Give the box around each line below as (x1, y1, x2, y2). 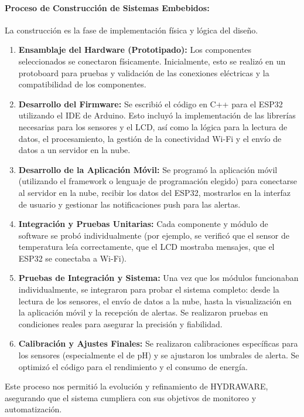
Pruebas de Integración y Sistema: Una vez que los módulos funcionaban (18, 272, 299, 284)
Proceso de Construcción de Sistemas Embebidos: (5, 1, 210, 13)
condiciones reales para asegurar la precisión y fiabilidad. (18, 317, 223, 330)
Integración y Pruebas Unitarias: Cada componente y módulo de (18, 218, 268, 230)
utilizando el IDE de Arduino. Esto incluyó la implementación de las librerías (18, 109, 296, 121)
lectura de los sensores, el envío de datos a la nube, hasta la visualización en (18, 294, 292, 307)
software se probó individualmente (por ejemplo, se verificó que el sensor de (18, 229, 289, 241)
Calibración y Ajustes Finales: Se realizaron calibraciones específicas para (18, 337, 298, 350)
